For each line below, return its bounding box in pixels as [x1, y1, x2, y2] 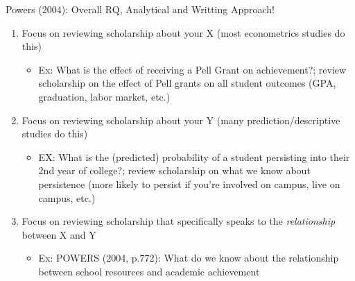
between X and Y [21, 227, 96, 241]
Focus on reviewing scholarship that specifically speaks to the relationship [21, 214, 336, 228]
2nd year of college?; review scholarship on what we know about [38, 163, 311, 178]
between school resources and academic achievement [38, 264, 260, 278]
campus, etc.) [38, 190, 96, 205]
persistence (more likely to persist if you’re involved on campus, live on [38, 176, 340, 191]
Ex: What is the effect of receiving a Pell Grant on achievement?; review [38, 62, 347, 76]
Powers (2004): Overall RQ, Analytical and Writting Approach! [6, 2, 275, 16]
